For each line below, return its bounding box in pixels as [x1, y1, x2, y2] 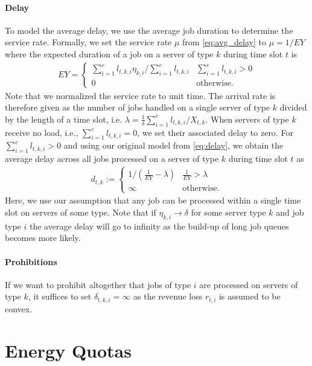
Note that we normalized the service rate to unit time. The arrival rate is [5, 89, 276, 101]
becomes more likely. [5, 231, 81, 244]
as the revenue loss [133, 290, 203, 303]
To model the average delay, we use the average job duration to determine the [5, 24, 293, 36]
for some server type [191, 205, 266, 218]
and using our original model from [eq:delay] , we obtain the [63, 139, 284, 152]
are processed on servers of [199, 278, 298, 291]
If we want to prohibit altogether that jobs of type [5, 278, 191, 291]
